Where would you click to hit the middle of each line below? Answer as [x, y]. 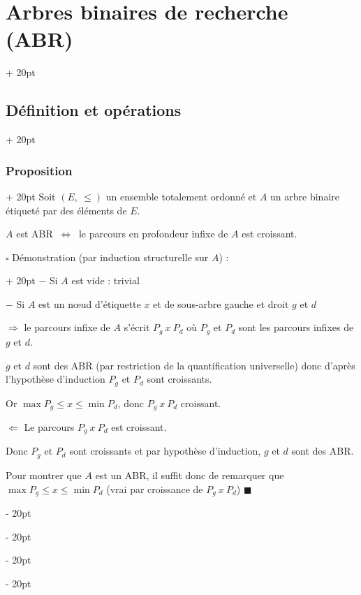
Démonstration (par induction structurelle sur [110, 257]
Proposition [39, 170]
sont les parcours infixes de [296, 327]
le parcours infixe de [67, 327]
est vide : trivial [105, 280]
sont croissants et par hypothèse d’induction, [165, 451]
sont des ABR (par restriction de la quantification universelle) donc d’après [194, 365]
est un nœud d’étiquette [90, 303]
